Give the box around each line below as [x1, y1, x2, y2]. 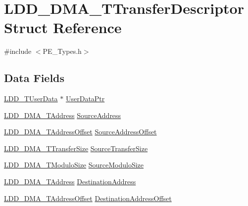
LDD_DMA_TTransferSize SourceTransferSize [4, 143, 148, 153]
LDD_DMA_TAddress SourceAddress [4, 110, 121, 120]
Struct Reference [4, 17, 122, 38]
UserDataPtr [65, 93, 105, 104]
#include [4, 46, 32, 56]
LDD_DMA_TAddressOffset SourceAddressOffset [4, 126, 157, 137]
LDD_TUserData [4, 93, 58, 104]
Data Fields [4, 70, 65, 85]
